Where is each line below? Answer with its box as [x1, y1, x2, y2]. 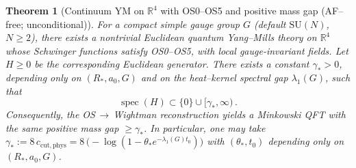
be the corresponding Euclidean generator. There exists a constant [34, 57, 309, 71]
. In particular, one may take [143, 120, 266, 135]
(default [253, 16, 286, 31]
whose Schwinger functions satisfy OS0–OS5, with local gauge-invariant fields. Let [5, 43, 348, 57]
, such [325, 70, 351, 84]
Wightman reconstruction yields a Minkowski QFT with [113, 107, 346, 122]
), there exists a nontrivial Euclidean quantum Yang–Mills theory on [30, 30, 317, 44]
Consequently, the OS [5, 107, 95, 122]
